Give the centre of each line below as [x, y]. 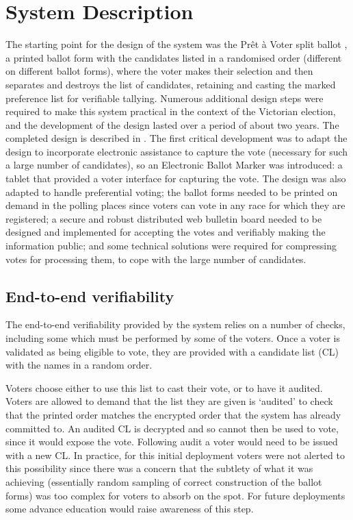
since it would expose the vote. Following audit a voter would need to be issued [172, 442]
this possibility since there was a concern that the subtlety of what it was [159, 468]
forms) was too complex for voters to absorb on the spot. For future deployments [175, 495]
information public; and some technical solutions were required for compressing [171, 246]
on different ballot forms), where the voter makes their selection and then [159, 71]
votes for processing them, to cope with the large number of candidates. [156, 259]
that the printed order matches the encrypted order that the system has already [173, 414]
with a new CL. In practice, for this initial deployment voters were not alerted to [175, 455]
